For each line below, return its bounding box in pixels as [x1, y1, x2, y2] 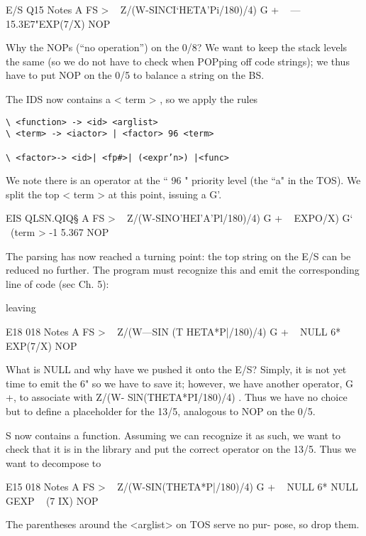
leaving [6, 300, 36, 315]
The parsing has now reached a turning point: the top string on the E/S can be [6, 248, 351, 263]
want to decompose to [6, 455, 101, 470]
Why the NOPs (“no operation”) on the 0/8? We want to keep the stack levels [6, 40, 348, 55]
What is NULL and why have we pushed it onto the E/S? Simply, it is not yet [6, 362, 347, 377]
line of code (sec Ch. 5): [6, 276, 109, 291]
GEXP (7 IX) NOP [6, 493, 99, 508]
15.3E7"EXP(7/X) [6, 16, 85, 31]
